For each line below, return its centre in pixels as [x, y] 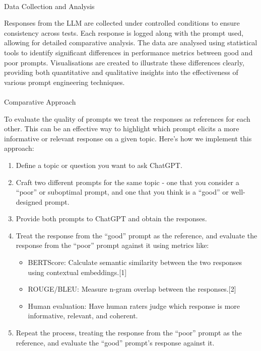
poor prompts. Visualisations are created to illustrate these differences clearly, [124, 62]
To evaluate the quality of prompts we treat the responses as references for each [127, 118]
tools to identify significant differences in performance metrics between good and [128, 52]
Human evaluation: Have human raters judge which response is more [134, 305]
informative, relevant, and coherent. [83, 316]
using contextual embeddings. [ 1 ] [77, 272]
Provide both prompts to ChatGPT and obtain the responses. [111, 218]
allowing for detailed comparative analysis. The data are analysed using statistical [131, 42]
